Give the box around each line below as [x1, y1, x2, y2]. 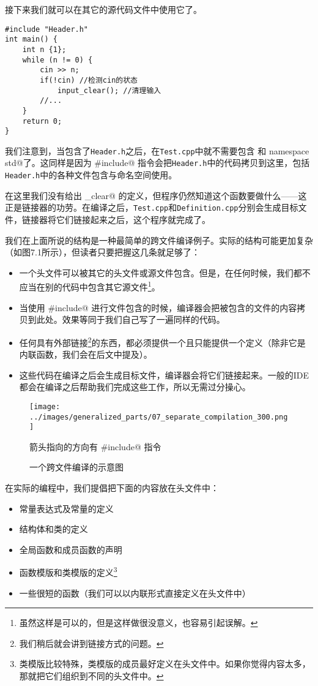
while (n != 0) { [22, 55, 93, 64]
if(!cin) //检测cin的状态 [40, 75, 138, 85]
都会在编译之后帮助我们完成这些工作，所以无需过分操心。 [19, 380, 251, 393]
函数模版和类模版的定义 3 [19, 564, 117, 579]
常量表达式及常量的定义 [19, 502, 114, 514]
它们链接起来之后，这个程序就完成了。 [56, 213, 210, 226]
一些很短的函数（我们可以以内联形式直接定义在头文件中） [19, 586, 251, 599]
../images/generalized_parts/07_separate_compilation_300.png [29, 412, 288, 421]
